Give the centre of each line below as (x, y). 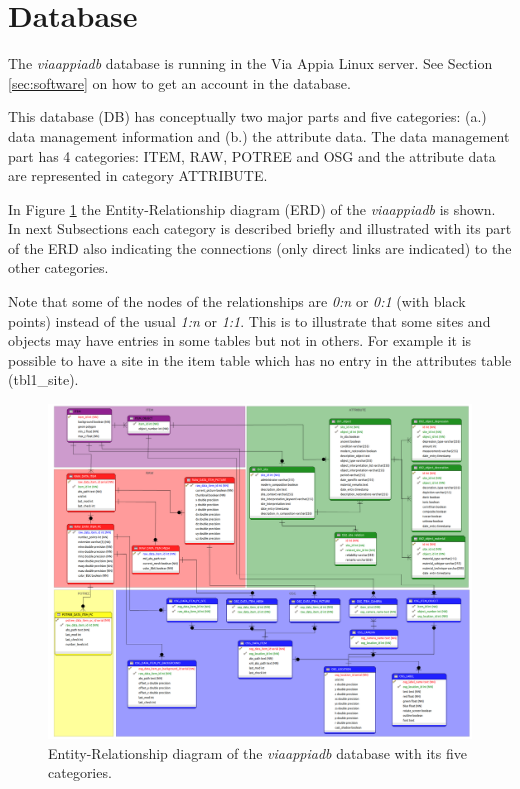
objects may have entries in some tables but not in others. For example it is (240, 340)
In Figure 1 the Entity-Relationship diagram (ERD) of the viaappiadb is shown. (252, 208)
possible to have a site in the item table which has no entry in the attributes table (260, 359)
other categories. (58, 267)
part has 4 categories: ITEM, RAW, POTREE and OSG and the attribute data (252, 155)
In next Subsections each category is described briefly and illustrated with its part (260, 228)
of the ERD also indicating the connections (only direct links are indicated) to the (260, 247)
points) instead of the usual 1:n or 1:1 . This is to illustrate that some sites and (249, 320)
